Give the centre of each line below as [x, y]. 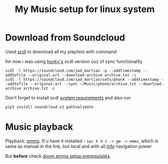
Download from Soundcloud [65, 38]
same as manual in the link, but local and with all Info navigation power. [79, 146]
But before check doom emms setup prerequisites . [58, 156]
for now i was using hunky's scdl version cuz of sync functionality [74, 61]
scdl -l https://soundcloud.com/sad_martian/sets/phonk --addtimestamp [82, 79]
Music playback [39, 127]
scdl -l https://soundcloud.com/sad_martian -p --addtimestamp [73, 71]
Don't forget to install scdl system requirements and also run [68, 97]
